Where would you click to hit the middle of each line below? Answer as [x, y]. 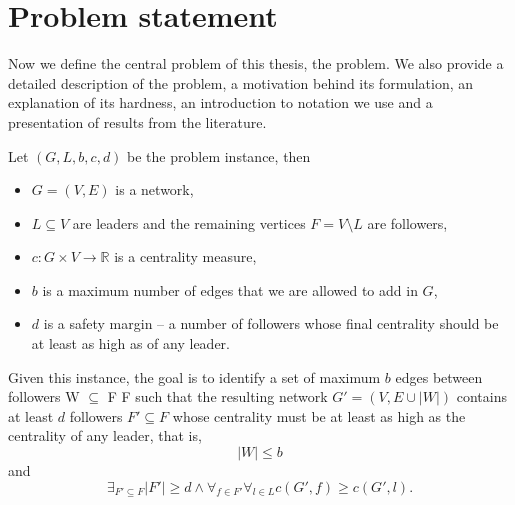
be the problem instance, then [219, 155]
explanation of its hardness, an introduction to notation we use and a [220, 102]
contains [481, 396]
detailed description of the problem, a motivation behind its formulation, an [241, 82]
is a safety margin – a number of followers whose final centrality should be [271, 323]
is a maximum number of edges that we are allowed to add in [230, 289]
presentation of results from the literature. [137, 121]
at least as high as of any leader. [130, 343]
